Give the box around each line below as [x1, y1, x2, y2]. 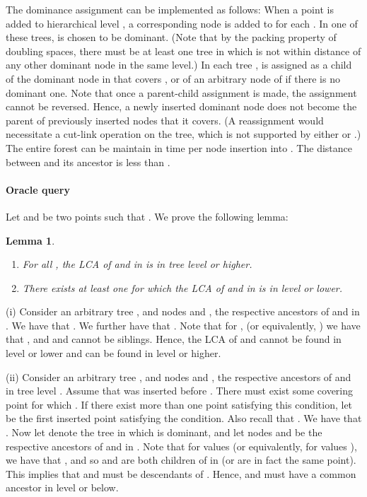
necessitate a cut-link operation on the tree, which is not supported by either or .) [6, 127, 361, 141]
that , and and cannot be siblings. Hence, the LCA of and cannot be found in [6, 332, 342, 346]
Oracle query [6, 182, 70, 197]
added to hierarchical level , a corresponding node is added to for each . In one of [6, 16, 358, 30]
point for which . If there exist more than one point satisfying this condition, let [6, 397, 353, 411]
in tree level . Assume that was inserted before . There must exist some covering [6, 383, 354, 398]
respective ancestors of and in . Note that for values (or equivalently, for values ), [6, 438, 357, 453]
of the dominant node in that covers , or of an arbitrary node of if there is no [6, 71, 340, 86]
